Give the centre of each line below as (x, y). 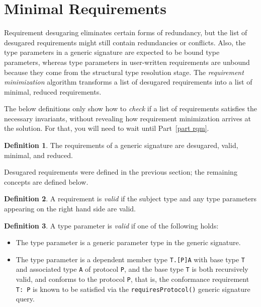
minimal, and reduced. (38, 155)
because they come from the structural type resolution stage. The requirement (124, 72)
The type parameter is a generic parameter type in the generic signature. (128, 242)
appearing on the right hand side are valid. (70, 209)
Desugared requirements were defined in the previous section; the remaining (121, 172)
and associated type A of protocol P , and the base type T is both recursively (132, 269)
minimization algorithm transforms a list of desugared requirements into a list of (128, 82)
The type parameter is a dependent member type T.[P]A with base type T (130, 259)
